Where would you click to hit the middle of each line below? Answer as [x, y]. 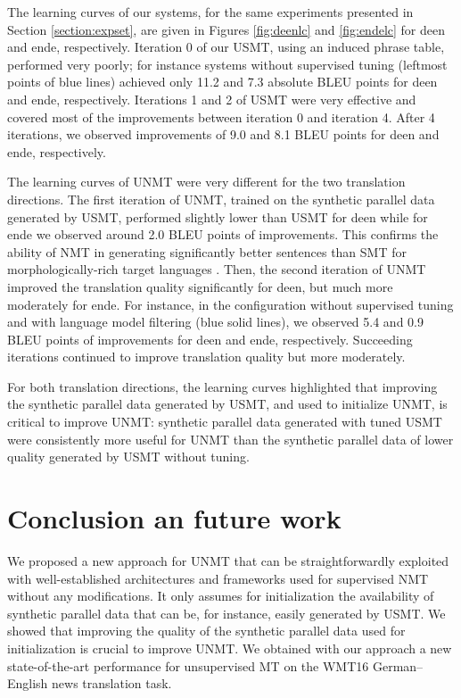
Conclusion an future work [174, 518]
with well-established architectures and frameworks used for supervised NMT [218, 578]
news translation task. [112, 683]
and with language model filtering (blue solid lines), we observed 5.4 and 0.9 [215, 322]
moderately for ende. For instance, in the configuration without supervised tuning [230, 304]
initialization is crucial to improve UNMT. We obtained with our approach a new [230, 648]
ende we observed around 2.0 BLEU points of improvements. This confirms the [223, 234]
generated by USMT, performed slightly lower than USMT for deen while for [218, 216]
